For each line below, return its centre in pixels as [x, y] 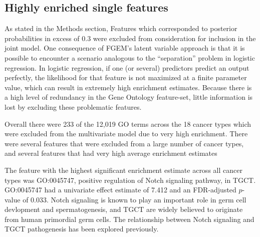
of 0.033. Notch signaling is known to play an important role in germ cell [135, 199]
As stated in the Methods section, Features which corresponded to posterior [121, 28]
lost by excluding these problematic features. [73, 106]
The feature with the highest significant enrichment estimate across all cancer [123, 170]
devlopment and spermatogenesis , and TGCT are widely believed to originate [124, 209]
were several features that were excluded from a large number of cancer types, [124, 143]
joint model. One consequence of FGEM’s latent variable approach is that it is [125, 48]
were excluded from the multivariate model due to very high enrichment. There [126, 134]
